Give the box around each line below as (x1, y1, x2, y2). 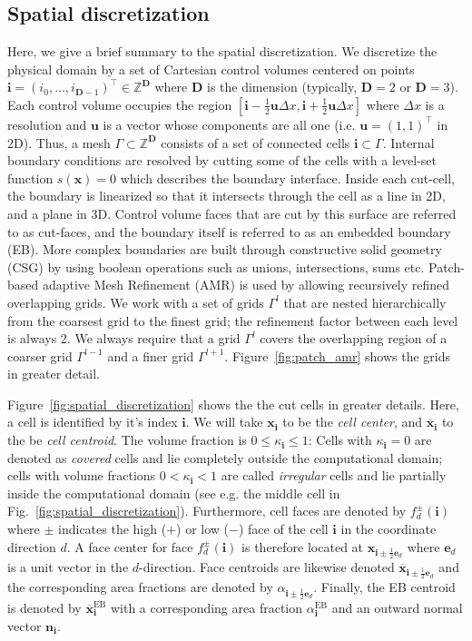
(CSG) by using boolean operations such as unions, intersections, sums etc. (7, 257, 425, 276)
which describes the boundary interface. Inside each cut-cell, (120, 168, 455, 187)
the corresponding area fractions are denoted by (7, 577, 273, 597)
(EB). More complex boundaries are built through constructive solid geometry (7, 240, 442, 259)
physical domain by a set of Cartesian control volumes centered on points (7, 59, 415, 78)
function (7, 168, 54, 187)
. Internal (382, 133, 435, 152)
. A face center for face (66, 537, 193, 556)
